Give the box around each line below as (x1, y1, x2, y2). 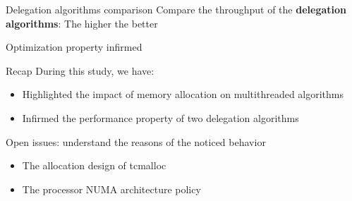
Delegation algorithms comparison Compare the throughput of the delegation (6, 2, 346, 16)
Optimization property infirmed (6, 39, 142, 54)
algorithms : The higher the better (6, 16, 158, 30)
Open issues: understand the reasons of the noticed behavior (6, 134, 266, 149)
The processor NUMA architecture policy (22, 181, 201, 196)
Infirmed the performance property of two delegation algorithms (22, 110, 299, 125)
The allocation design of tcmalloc (22, 158, 166, 173)
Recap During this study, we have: (6, 63, 154, 78)
